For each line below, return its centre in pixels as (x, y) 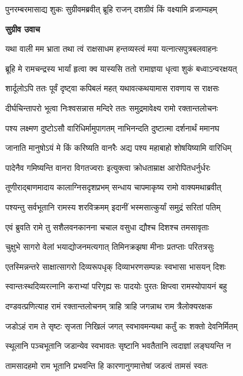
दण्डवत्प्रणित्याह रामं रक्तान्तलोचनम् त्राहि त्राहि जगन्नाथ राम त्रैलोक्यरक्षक (109, 306)
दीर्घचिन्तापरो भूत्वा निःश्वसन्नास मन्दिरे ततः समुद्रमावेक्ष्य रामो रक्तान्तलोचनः (112, 108)
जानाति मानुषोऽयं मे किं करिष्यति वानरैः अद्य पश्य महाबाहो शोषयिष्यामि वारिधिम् (119, 148)
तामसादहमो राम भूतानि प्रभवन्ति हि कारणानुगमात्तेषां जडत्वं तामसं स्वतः (107, 365)
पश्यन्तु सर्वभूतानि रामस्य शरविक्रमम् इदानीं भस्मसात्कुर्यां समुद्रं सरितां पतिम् (113, 207)
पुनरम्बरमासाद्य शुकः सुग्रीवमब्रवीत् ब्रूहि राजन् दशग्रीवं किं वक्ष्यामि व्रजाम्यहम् (111, 9)
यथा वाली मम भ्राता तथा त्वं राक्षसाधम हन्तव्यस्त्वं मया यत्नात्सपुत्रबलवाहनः (111, 49)
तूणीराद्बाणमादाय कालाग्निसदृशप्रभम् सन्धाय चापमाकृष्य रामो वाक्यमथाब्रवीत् (114, 187)
